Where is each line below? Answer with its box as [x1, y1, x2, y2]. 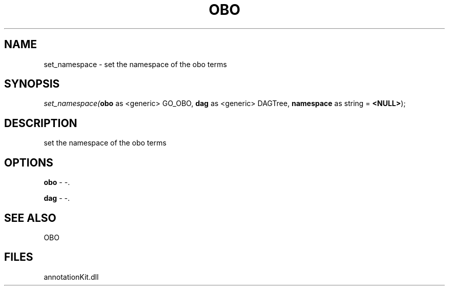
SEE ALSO [4, 211, 56, 224]
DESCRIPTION [4, 116, 77, 130]
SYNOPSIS [4, 77, 60, 91]
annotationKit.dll [44, 272, 99, 281]
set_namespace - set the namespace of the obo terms [44, 59, 227, 69]
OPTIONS [4, 156, 53, 169]
